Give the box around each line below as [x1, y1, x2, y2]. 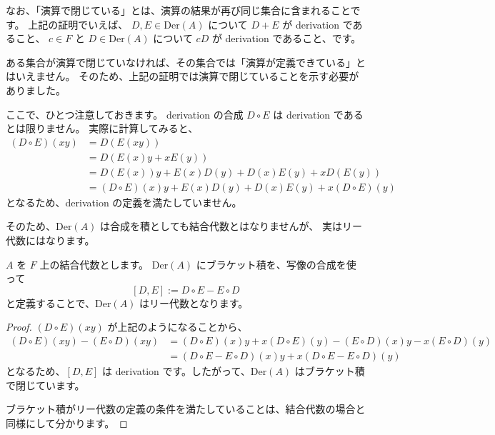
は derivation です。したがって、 [102, 364, 251, 379]
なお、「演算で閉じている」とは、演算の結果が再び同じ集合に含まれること [6, 3, 351, 17]
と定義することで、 [6, 295, 96, 310]
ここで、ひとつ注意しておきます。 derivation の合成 [6, 106, 244, 121]
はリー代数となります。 [139, 295, 249, 310]
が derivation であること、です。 [211, 31, 361, 46]
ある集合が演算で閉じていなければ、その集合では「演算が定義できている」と [6, 54, 366, 69]
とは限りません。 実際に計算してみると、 [6, 121, 199, 136]
